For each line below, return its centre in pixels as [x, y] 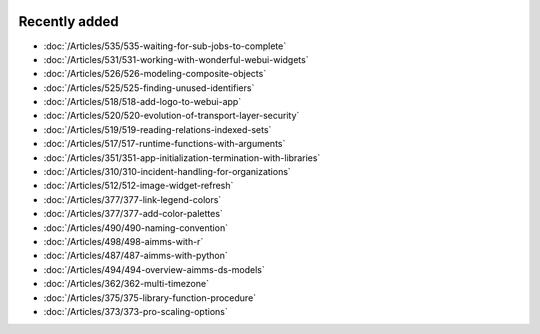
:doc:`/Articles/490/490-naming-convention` [136, 227]
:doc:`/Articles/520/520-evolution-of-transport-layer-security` [171, 116]
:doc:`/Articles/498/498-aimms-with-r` [123, 241]
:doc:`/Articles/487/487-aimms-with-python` [136, 256]
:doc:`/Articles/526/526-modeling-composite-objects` [155, 74]
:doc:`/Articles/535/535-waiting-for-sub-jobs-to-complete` [165, 46]
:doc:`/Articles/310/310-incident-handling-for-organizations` [167, 172]
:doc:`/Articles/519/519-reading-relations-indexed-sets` [157, 129]
